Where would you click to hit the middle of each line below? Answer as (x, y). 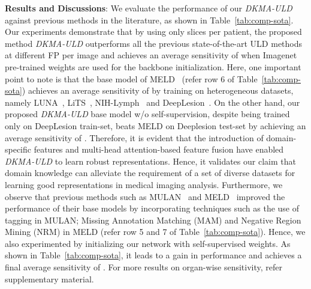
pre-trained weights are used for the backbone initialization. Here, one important (153, 66)
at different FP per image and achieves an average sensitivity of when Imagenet (151, 55)
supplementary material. (49, 278)
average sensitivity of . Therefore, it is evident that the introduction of (134, 137)
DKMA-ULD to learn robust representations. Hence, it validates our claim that (150, 161)
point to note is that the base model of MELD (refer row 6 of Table (131, 78)
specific (18, 149)
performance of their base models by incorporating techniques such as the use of (152, 208)
